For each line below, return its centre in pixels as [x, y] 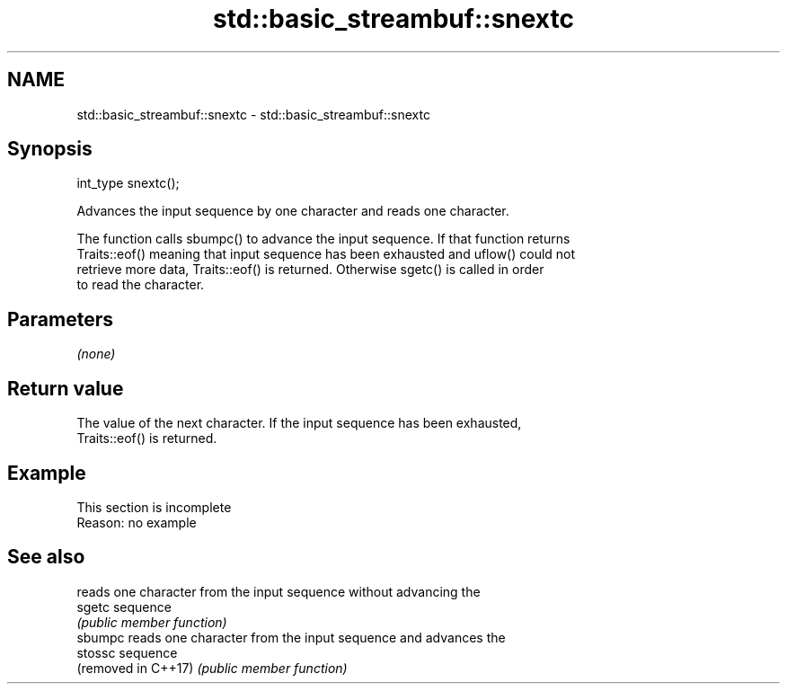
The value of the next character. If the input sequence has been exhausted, [299, 423]
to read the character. [141, 285]
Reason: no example [137, 522]
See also [46, 557]
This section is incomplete [154, 507]
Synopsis [50, 149]
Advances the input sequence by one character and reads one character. [293, 211]
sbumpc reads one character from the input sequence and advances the [291, 637]
